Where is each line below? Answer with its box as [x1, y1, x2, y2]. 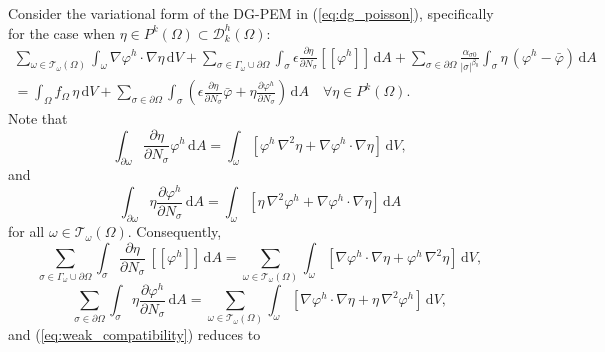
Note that [8, 108, 68, 129]
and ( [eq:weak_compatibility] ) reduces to [8, 323, 261, 344]
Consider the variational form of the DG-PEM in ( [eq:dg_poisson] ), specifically [8, 3, 494, 23]
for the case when [8, 22, 116, 43]
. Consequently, [127, 221, 222, 242]
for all [8, 221, 45, 242]
